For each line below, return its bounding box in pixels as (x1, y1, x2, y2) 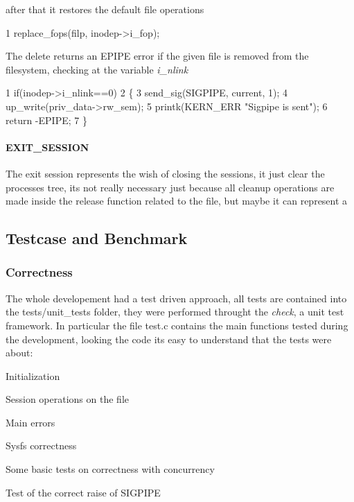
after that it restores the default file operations (6, 2, 204, 16)
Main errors (6, 415, 55, 429)
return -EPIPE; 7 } (6, 112, 87, 127)
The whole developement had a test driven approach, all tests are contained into (6, 291, 347, 305)
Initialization (6, 368, 60, 383)
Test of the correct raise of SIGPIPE (6, 485, 161, 499)
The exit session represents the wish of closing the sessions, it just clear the (6, 166, 325, 180)
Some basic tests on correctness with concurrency (6, 462, 215, 476)
